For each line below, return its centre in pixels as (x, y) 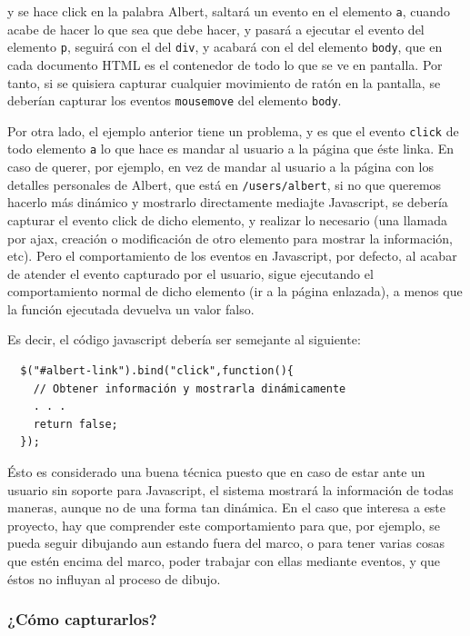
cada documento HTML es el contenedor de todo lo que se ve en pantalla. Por (225, 64)
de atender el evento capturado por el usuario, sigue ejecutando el (190, 273)
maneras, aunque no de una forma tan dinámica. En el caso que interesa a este (227, 507)
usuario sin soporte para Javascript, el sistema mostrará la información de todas (230, 489)
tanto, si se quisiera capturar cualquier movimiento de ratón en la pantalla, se (224, 82)
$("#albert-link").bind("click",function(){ (157, 371)
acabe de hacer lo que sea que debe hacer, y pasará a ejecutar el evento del (216, 29)
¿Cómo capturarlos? (82, 619)
